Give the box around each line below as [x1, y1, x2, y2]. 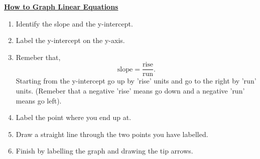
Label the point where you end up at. [16, 112, 132, 122]
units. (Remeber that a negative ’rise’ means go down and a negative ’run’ [16, 85, 245, 96]
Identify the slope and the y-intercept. [16, 18, 133, 28]
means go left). [16, 95, 62, 105]
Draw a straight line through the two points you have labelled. [16, 128, 208, 139]
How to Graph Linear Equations [4, 1, 118, 11]
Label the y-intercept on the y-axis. [16, 35, 125, 45]
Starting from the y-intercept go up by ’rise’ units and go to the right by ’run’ [16, 75, 256, 86]
